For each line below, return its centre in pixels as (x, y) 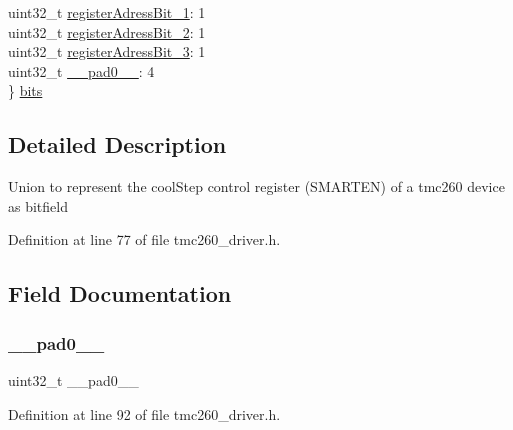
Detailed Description (117, 144)
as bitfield (38, 205)
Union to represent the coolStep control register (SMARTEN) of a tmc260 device (256, 186)
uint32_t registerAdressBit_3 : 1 (107, 51)
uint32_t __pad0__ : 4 (81, 70)
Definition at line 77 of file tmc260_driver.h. (144, 239)
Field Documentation (120, 293)
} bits (25, 90)
